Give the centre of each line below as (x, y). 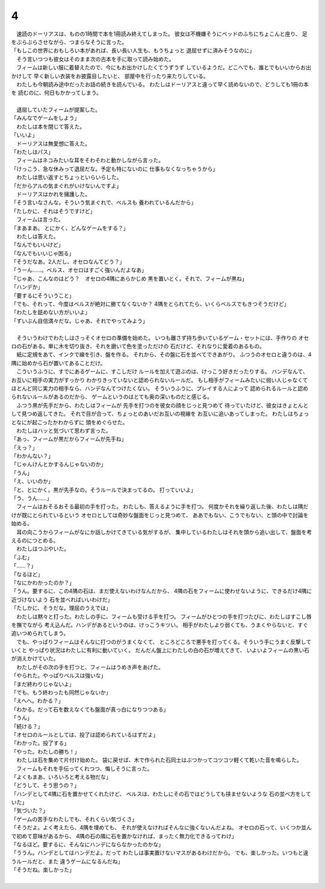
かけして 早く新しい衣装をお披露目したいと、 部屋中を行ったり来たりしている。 (110, 76)
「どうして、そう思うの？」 (45, 785)
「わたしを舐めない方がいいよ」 (51, 312)
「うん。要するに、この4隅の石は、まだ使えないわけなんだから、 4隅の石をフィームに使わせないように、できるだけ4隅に (162, 591)
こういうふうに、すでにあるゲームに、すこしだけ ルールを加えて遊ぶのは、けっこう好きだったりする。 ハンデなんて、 (162, 372)
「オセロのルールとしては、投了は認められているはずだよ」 (85, 734)
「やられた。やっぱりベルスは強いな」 (59, 675)
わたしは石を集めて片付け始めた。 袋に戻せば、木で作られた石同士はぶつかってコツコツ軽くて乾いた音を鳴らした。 (159, 760)
